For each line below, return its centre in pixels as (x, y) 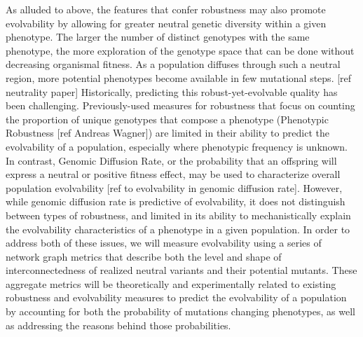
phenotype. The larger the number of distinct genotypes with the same (158, 37)
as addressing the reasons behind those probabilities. (118, 325)
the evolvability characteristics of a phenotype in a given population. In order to (178, 229)
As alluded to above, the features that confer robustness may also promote (166, 9)
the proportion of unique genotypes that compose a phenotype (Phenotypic (167, 119)
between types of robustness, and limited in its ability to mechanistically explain (178, 215)
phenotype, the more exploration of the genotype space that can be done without (180, 50)
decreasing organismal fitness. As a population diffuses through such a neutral (173, 64)
